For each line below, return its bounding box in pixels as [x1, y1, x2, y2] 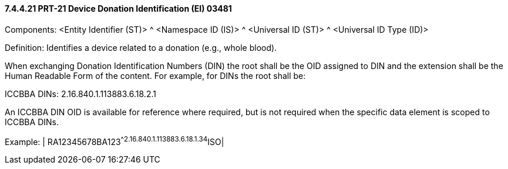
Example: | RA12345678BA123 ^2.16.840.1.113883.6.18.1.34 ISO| [5, 134, 224, 147]
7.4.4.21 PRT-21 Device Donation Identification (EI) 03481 [5, 4, 232, 13]
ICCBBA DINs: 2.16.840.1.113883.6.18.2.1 [5, 88, 156, 99]
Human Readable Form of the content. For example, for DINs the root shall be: [5, 70, 306, 81]
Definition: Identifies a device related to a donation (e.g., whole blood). [5, 42, 277, 53]
